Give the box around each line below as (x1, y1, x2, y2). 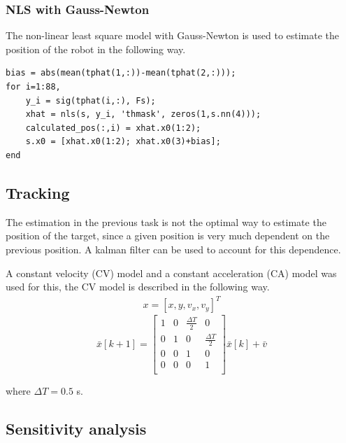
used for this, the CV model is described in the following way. (6, 279, 270, 294)
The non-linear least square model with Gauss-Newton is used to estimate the (6, 28, 340, 43)
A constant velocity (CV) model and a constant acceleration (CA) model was (6, 265, 337, 280)
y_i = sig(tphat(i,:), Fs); (25, 95, 156, 106)
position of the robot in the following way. (6, 41, 186, 56)
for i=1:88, (6, 82, 61, 92)
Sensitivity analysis (6, 418, 147, 440)
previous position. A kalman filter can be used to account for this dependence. (6, 241, 341, 256)
